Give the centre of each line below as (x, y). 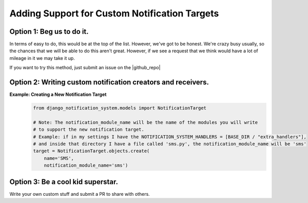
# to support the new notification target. (89, 130)
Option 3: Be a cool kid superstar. (64, 182)
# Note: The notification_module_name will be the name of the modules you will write (146, 122)
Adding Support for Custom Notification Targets (114, 13)
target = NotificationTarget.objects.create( (91, 151)
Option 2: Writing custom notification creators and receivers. (109, 82)
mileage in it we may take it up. (42, 58)
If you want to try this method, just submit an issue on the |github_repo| (85, 68)
